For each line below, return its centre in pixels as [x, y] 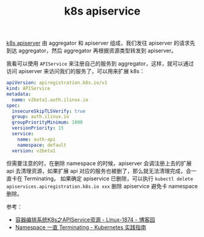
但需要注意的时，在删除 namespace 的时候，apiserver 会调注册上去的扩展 [99, 163]
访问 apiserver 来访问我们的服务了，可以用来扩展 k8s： [76, 71]
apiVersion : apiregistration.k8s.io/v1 [57, 83]
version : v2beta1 [34, 150]
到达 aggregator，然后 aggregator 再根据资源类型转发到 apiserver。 [92, 51]
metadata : [19, 94]
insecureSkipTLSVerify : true [49, 111]
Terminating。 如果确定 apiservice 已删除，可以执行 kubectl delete [108, 179]
